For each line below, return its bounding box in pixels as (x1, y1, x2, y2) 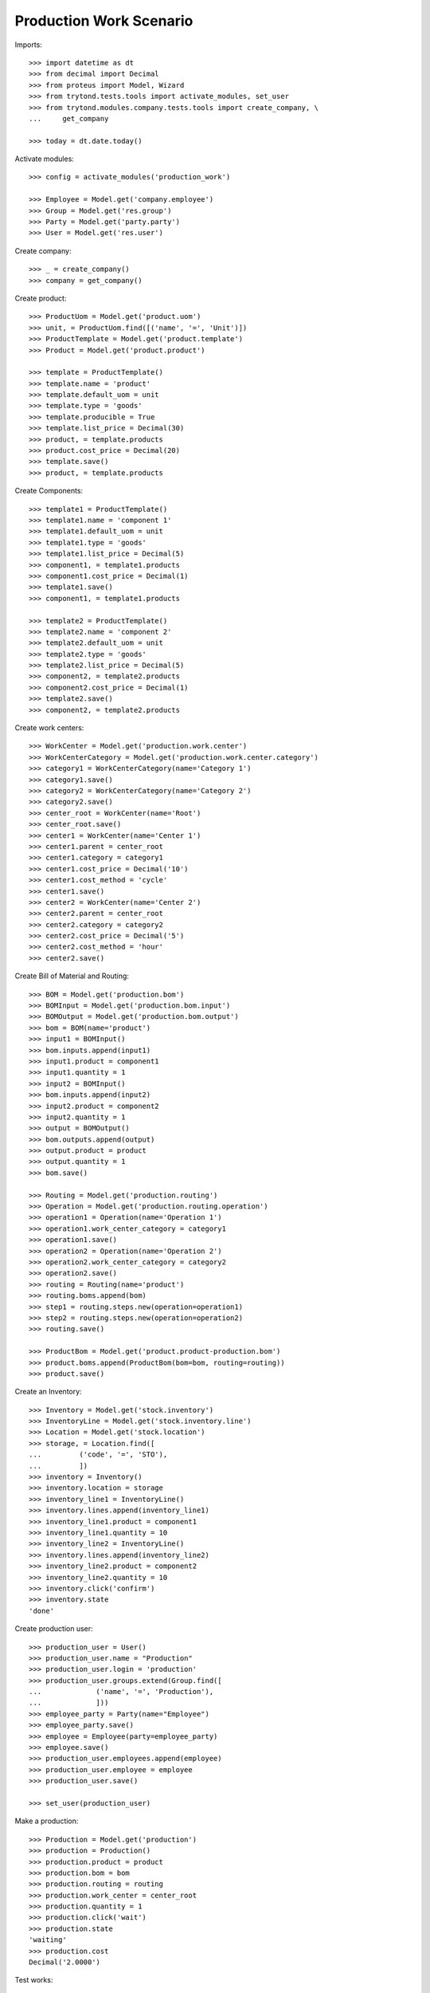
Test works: (14, 1975, 53, 1985)
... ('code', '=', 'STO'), (29, 1450, 168, 1459)
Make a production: (14, 1816, 79, 1826)
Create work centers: (14, 723, 84, 733)
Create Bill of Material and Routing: (14, 971, 129, 981)
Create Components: (14, 486, 84, 496)
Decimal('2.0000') (29, 1958, 101, 1967)
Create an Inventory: (14, 1387, 83, 1397)
